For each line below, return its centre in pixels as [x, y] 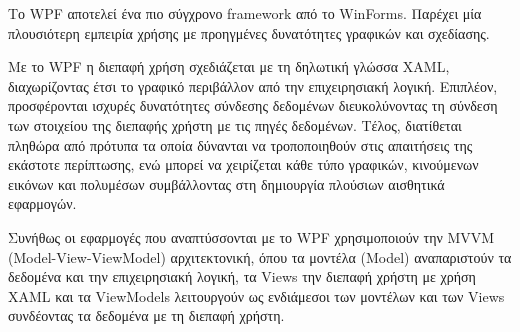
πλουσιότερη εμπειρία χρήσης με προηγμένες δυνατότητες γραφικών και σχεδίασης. [249, 32]
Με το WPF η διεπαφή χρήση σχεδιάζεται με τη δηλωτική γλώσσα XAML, [229, 66]
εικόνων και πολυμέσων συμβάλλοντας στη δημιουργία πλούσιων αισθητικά [226, 183]
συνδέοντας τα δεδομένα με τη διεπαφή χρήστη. [146, 315]
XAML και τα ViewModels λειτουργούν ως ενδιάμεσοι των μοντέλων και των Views [256, 295]
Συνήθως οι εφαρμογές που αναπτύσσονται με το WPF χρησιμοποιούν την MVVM [251, 236]
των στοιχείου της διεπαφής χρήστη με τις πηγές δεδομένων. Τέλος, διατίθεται [235, 124]
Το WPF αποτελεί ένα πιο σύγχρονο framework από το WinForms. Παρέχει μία [245, 13]
